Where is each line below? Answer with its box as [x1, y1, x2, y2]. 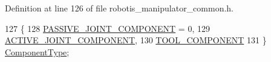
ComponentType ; [5, 45, 70, 58]
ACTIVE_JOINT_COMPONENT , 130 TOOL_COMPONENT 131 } [5, 34, 267, 46]
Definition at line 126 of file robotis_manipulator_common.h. [5, 2, 234, 14]
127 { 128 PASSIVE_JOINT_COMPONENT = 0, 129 [5, 22, 210, 34]
